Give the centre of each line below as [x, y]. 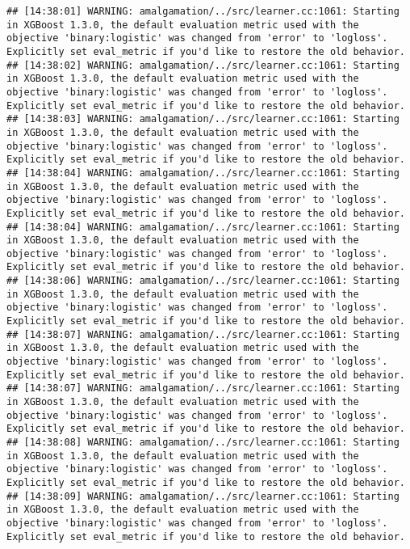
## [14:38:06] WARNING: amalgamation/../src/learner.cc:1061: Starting [203, 281]
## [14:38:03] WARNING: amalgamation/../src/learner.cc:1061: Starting [203, 119]
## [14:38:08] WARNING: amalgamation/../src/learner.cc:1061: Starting [203, 442]
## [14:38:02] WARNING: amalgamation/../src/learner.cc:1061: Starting [203, 65]
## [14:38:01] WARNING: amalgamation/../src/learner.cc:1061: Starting [203, 11]
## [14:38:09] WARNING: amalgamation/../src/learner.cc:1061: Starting [203, 496]
